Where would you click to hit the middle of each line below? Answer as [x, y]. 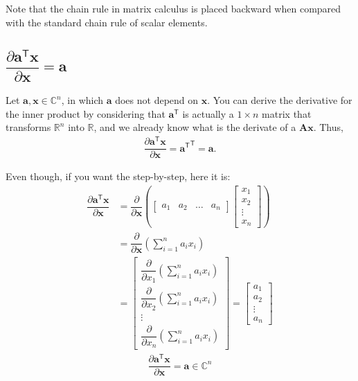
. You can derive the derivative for [280, 100]
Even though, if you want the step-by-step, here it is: [118, 176]
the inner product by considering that [86, 113]
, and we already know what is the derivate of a [195, 127]
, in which [82, 100]
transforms [28, 127]
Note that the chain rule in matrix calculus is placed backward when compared [173, 8]
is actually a [208, 113]
